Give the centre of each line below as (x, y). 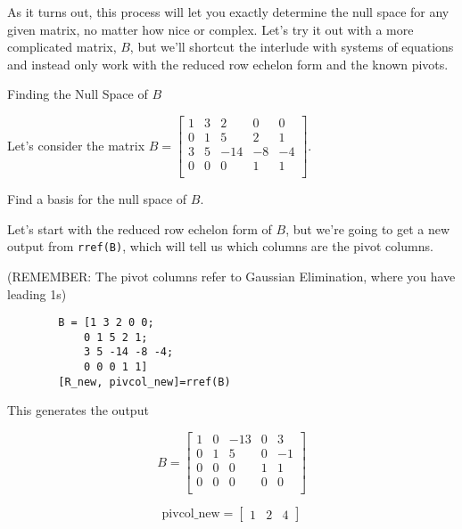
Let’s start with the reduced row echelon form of (140, 228)
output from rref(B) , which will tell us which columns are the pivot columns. (220, 246)
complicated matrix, (62, 47)
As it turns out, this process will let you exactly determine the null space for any (228, 12)
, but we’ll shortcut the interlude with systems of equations (292, 47)
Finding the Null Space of (78, 94)
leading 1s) (37, 293)
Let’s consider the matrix (76, 145)
